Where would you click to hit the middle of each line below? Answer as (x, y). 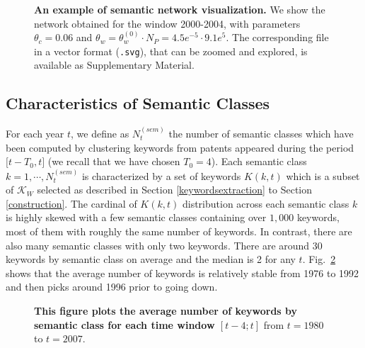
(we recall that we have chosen (114, 161)
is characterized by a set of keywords (161, 175)
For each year (35, 134)
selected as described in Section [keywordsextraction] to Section (175, 190)
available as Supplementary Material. (114, 65)
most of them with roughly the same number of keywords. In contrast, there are (179, 231)
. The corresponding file (277, 37)
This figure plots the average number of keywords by (166, 310)
